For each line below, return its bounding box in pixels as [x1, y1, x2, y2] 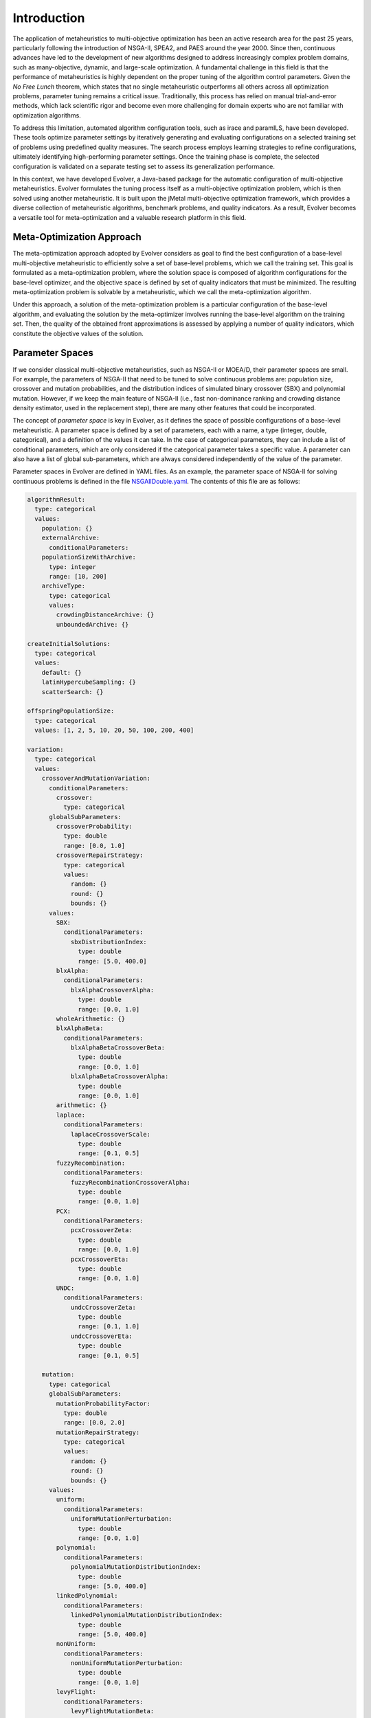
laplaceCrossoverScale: [70, 1130, 151, 1138]
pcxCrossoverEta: [70, 1255, 129, 1263]
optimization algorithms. [12, 111, 82, 120]
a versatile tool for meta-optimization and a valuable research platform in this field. [12, 213, 247, 221]
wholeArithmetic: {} [56, 1014, 126, 1023]
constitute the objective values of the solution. [12, 329, 144, 337]
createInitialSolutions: [27, 640, 111, 647]
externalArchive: [41, 534, 100, 542]
